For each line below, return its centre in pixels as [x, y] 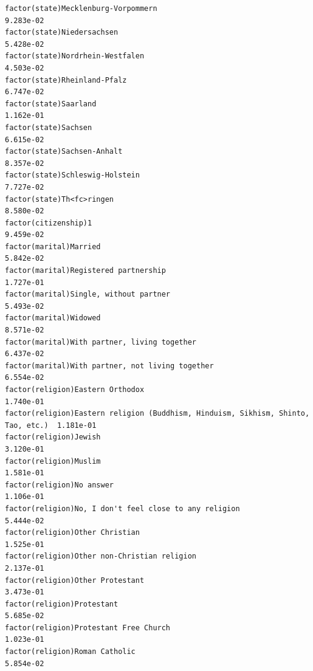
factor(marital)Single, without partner [88, 294]
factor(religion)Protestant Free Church [88, 628]
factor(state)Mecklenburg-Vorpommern [81, 9]
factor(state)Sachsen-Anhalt [64, 152]
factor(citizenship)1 [49, 223]
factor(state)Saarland [51, 104]
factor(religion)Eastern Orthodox [75, 390]
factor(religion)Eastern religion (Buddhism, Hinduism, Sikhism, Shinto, [157, 414]
